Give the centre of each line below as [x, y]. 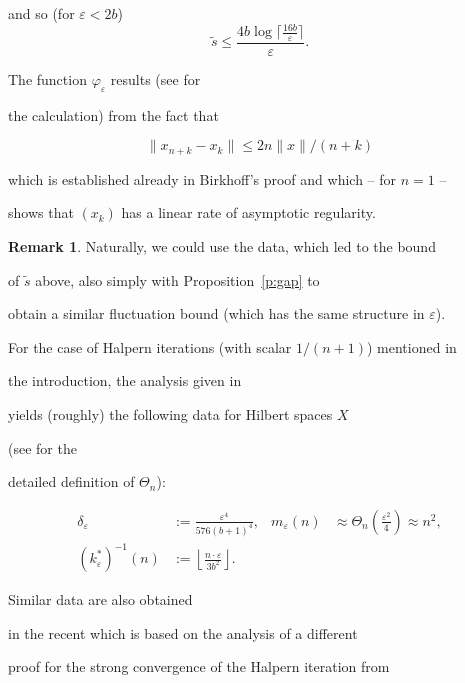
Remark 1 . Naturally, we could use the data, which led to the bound [222, 246]
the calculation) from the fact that [113, 114]
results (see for [155, 78]
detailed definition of [71, 481]
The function [47, 78]
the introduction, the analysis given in [125, 380]
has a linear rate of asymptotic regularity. [248, 212]
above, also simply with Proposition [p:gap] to [177, 279]
